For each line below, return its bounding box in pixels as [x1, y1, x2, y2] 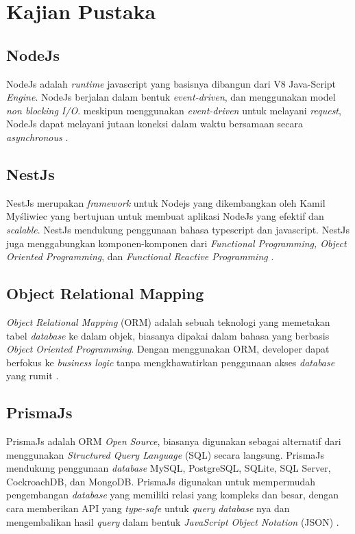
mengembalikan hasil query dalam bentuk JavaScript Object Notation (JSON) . [6, 514, 339, 529]
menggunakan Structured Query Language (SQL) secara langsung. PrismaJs [6, 447, 325, 461]
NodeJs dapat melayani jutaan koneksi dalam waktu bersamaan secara [6, 116, 304, 131]
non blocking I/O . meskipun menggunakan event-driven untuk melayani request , [6, 103, 341, 117]
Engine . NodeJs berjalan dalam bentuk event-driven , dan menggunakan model [6, 90, 336, 104]
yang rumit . [6, 368, 59, 383]
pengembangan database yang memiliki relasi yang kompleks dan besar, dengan [6, 487, 339, 502]
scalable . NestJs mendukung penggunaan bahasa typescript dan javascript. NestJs [6, 222, 350, 236]
